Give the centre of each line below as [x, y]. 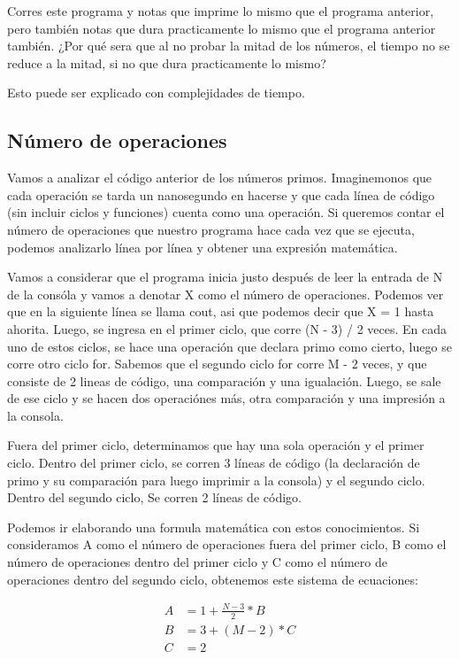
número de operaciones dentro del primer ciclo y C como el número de [197, 562]
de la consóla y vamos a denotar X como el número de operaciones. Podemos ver [226, 294]
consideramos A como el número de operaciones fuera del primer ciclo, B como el [227, 544]
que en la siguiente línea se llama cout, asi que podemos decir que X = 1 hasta [221, 311]
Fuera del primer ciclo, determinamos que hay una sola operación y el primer [216, 445]
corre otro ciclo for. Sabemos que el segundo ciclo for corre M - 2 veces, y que [217, 364]
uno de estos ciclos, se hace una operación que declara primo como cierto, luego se [229, 346]
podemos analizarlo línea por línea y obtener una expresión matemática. [203, 247]
